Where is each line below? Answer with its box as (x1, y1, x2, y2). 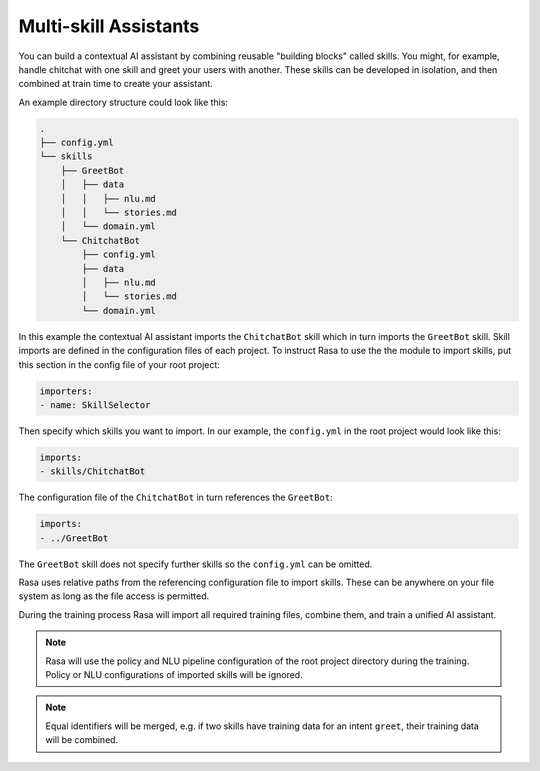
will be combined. (45, 734, 119, 746)
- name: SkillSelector (39, 399, 151, 410)
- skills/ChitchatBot (39, 466, 146, 477)
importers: (39, 385, 93, 397)
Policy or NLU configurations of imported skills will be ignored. (45, 668, 304, 680)
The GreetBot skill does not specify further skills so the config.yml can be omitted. (18, 558, 373, 570)
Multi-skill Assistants (18, 15, 200, 37)
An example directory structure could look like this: (18, 96, 229, 108)
